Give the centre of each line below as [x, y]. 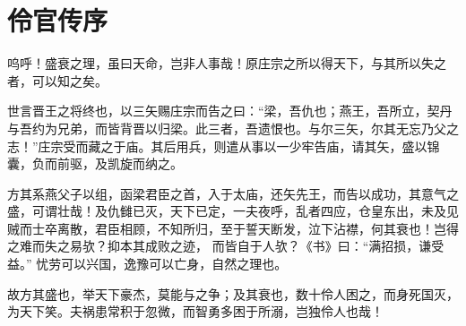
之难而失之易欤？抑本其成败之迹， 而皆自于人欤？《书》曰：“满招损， [213, 246]
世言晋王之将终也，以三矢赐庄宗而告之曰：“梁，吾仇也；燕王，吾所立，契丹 [230, 111]
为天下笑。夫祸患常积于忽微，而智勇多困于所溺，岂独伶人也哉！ [195, 311]
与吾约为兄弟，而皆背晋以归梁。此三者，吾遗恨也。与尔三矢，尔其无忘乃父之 [233, 128]
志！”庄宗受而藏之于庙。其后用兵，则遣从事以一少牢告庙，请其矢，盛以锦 [224, 146]
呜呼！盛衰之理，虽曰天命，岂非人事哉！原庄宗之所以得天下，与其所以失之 [227, 63]
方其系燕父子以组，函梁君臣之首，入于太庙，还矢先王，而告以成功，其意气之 [233, 193]
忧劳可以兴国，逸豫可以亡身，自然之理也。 [162, 264]
